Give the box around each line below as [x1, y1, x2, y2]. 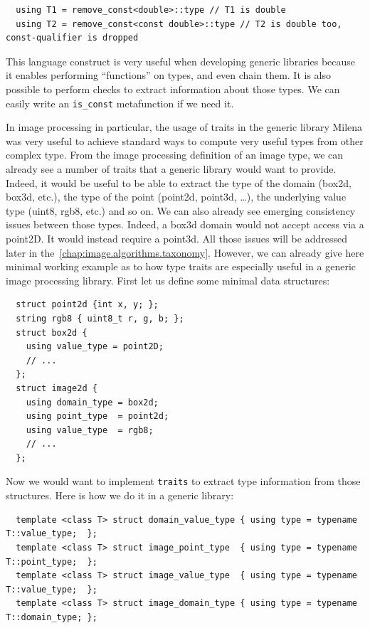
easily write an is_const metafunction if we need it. [6, 95, 234, 110]
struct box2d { [16, 327, 88, 338]
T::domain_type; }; [6, 612, 97, 622]
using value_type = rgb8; [26, 425, 154, 435]
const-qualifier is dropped [6, 33, 139, 43]
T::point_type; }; [6, 556, 97, 567]
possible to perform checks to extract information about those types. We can [6, 81, 340, 96]
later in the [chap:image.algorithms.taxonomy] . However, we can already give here [6, 245, 364, 260]
